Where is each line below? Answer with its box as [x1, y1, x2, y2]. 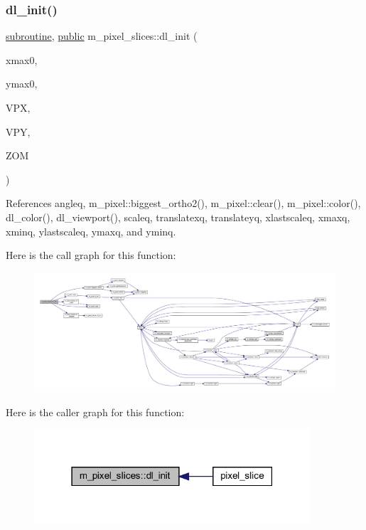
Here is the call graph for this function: [6, 248, 176, 263]
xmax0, [6, 52, 38, 67]
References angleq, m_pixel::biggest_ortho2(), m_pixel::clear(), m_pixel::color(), [6, 196, 361, 211]
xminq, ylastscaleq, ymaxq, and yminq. [6, 223, 176, 238]
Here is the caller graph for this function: [6, 404, 185, 419]
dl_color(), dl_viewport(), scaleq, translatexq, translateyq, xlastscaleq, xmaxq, [6, 209, 350, 224]
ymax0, [6, 76, 38, 91]
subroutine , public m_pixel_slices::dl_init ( [6, 28, 198, 43]
